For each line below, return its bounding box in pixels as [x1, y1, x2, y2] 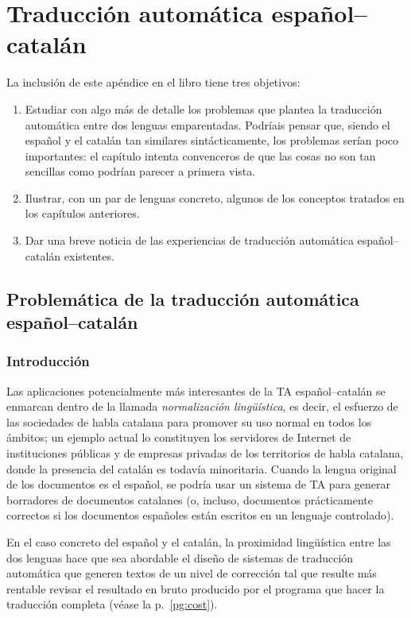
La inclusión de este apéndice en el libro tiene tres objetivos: [6, 74, 300, 91]
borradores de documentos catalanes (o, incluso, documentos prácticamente [6, 491, 373, 508]
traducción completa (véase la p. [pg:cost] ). [6, 596, 218, 612]
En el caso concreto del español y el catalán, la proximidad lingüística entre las [6, 533, 391, 550]
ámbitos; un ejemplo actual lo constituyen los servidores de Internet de [6, 429, 351, 446]
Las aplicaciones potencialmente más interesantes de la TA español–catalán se [6, 382, 386, 399]
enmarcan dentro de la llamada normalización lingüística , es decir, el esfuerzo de [6, 398, 398, 415]
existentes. [64, 247, 114, 264]
